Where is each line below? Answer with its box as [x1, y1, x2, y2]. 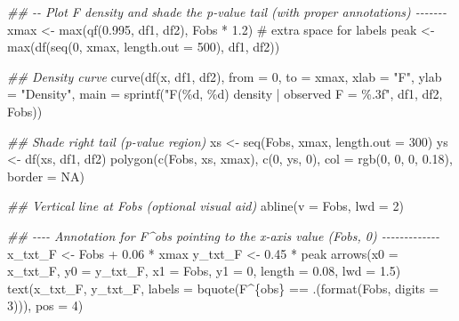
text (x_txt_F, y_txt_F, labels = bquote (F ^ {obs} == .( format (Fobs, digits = [7, 278, 439, 297]
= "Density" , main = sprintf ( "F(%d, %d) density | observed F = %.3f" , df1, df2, [7, 84, 443, 103]
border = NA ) [7, 166, 85, 185]
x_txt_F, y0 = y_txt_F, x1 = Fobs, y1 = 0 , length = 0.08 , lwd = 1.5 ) [7, 261, 401, 280]
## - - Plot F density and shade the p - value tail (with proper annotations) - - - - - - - [7, 3, 447, 20]
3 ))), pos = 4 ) [7, 296, 84, 315]
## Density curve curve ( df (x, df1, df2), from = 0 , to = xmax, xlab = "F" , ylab [7, 67, 442, 85]
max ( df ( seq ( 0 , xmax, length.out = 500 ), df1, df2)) [7, 37, 280, 56]
